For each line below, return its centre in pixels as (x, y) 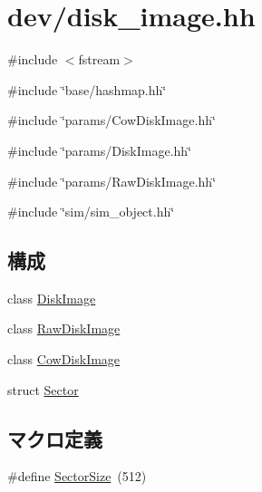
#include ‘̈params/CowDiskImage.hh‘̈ (112, 120)
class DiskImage (52, 298)
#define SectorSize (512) (77, 476)
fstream (99, 59)
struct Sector (43, 389)
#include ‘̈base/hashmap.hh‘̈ (87, 89)
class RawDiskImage (64, 328)
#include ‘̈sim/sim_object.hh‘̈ (91, 212)
